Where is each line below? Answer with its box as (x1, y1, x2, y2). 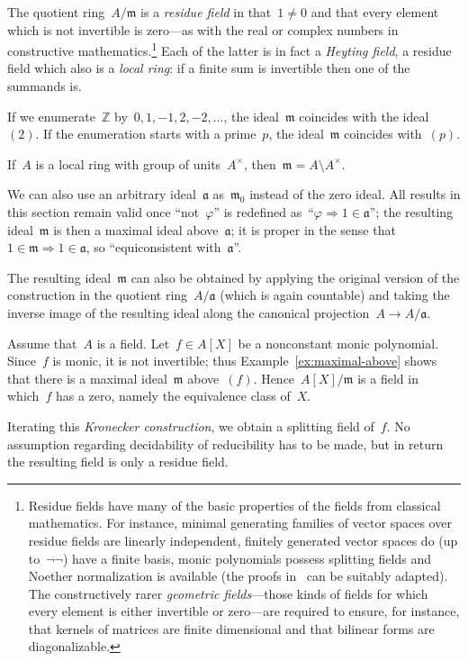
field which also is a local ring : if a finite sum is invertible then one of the (7, 59, 410, 77)
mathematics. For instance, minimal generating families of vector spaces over (28, 513, 452, 532)
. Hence (253, 368, 295, 387)
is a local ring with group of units (35, 154, 221, 173)
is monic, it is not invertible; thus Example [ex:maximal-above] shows (52, 351, 437, 370)
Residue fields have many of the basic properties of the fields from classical (28, 495, 441, 514)
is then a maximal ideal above (53, 220, 219, 239)
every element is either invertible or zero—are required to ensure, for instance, (28, 602, 460, 620)
